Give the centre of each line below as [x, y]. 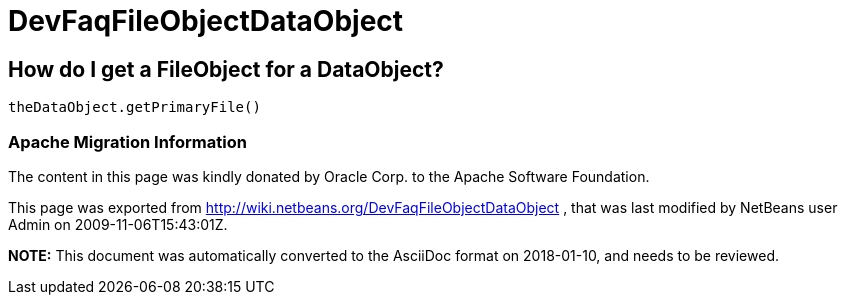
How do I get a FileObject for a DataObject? [226, 69]
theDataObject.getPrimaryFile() [134, 107]
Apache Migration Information [127, 141]
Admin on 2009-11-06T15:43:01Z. [118, 224]
